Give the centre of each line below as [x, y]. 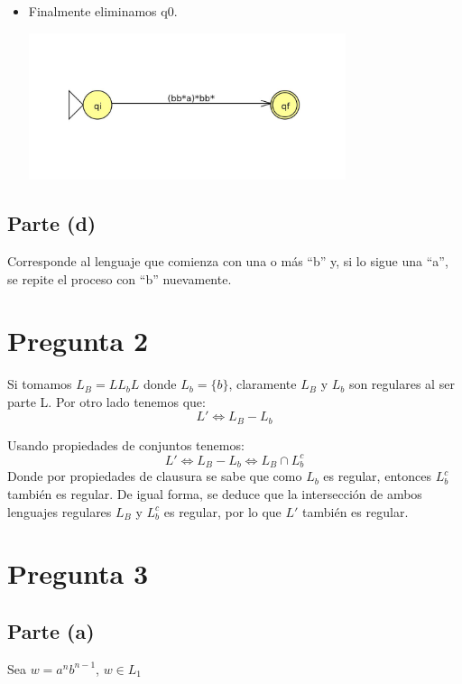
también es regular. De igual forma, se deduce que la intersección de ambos [215, 494]
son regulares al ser [402, 384]
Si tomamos [40, 384]
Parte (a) [51, 630]
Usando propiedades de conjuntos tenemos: [126, 444]
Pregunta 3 [78, 573]
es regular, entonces [377, 476]
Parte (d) [52, 223]
